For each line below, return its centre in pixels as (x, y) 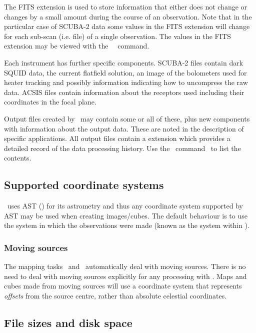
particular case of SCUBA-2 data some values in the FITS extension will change (127, 26)
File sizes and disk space (68, 322)
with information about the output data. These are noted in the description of (124, 128)
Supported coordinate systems (84, 185)
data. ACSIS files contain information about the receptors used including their (124, 92)
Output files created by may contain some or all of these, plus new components (127, 118)
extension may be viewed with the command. (77, 46)
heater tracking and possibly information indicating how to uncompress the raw (126, 82)
